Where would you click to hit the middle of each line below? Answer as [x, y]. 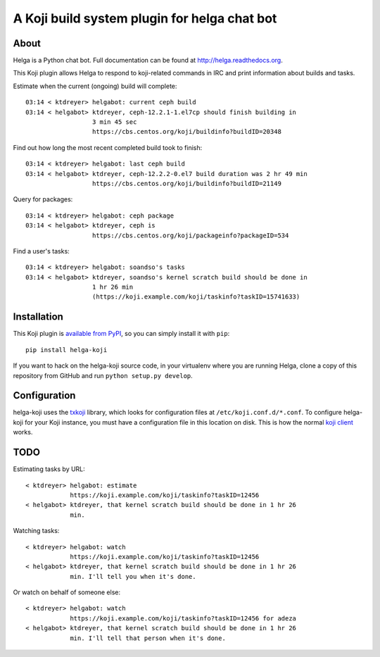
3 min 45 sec [114, 122]
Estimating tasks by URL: [49, 469]
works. [23, 432]
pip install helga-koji [66, 350]
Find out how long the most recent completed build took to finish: [108, 147]
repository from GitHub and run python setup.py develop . [103, 375]
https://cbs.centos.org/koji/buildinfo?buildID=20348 [186, 132]
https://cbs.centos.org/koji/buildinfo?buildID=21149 [186, 183]
